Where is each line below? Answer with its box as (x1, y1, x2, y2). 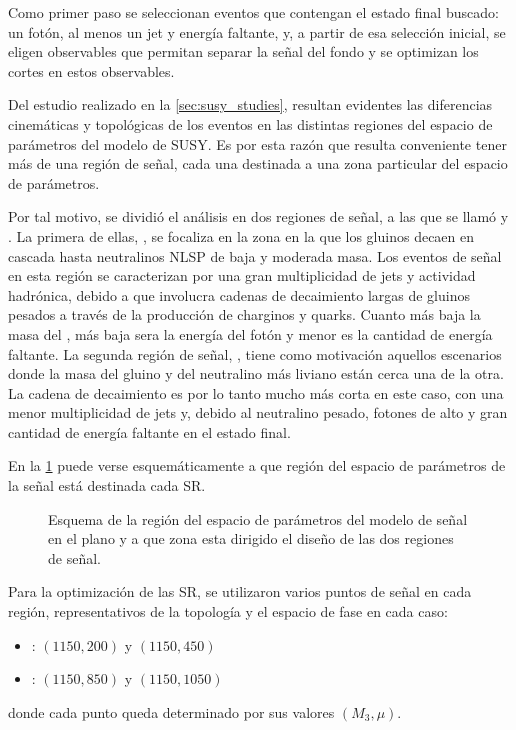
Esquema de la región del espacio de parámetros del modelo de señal (48, 508, 468, 529)
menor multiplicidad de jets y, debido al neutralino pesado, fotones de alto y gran (8, 402, 508, 423)
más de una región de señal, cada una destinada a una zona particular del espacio (8, 153, 508, 174)
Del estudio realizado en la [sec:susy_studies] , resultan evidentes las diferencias (8, 94, 493, 115)
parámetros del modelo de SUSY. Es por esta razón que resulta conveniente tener (8, 133, 507, 154)
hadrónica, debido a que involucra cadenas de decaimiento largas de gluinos (8, 284, 470, 305)
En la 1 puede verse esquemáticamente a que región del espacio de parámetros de (8, 455, 506, 476)
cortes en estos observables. (8, 60, 175, 81)
